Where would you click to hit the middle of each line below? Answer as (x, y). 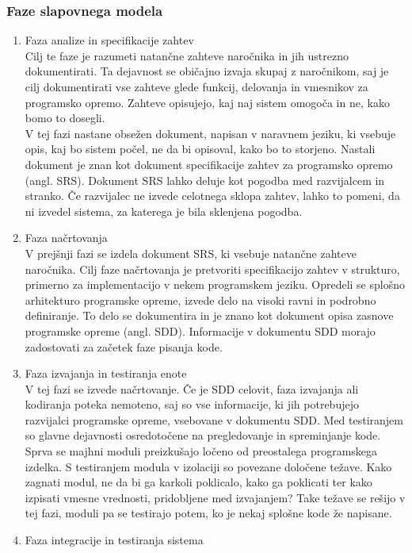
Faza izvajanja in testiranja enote (106, 373)
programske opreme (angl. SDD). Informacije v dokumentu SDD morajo (200, 330)
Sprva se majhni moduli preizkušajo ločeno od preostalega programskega (201, 451)
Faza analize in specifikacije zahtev (109, 40)
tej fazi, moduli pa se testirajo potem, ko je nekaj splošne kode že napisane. (208, 513)
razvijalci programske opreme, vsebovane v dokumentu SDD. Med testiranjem (214, 419)
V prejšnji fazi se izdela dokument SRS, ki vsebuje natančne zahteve (191, 253)
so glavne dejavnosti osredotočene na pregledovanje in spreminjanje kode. (203, 435)
